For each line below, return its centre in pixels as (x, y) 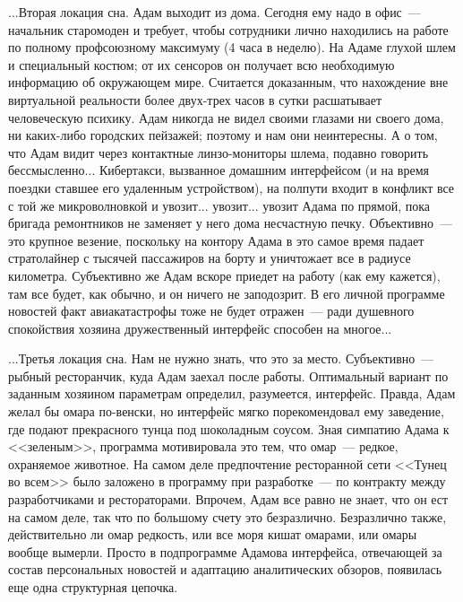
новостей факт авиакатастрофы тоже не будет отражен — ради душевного (211, 311)
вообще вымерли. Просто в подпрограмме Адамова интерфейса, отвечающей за (225, 551)
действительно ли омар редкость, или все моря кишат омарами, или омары (213, 534)
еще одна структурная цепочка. (93, 587)
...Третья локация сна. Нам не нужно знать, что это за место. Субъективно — (221, 358)
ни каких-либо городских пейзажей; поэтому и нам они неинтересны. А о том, (223, 135)
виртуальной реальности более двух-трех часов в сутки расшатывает (195, 99)
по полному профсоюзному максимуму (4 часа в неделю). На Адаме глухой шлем (232, 47)
